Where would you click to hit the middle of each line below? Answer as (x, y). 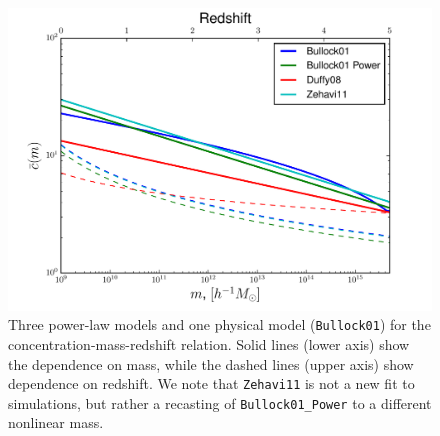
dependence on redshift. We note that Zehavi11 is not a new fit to (211, 383)
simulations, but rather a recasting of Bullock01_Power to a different (220, 402)
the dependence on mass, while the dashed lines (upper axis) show (211, 363)
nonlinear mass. (56, 422)
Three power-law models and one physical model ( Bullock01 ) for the (219, 324)
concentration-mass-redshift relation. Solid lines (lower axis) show (209, 343)
